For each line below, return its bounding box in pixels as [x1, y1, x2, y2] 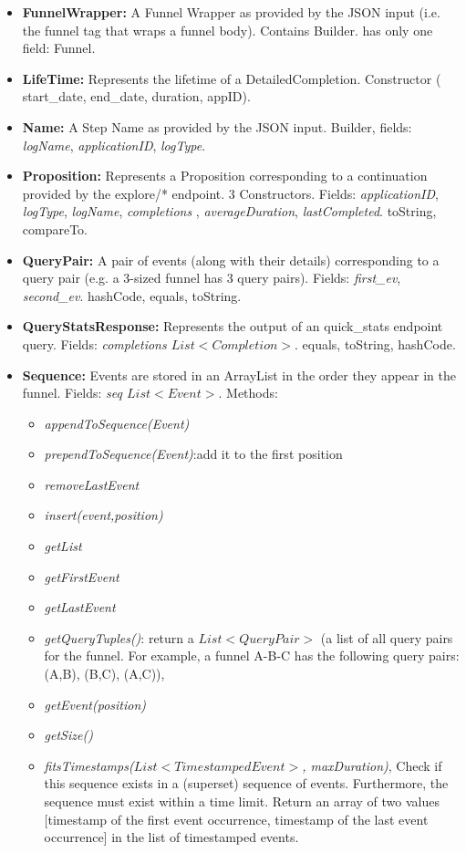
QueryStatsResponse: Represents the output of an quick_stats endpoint [22, 317, 443, 336]
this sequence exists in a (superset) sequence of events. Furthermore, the [44, 774, 449, 793]
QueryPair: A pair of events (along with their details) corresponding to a [22, 250, 440, 269]
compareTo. [22, 219, 88, 238]
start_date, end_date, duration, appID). [22, 87, 251, 106]
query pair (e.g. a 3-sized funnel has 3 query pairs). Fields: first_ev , [22, 268, 401, 287]
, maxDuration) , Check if [302, 755, 442, 775]
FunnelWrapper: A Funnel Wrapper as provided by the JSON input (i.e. [22, 3, 440, 21]
